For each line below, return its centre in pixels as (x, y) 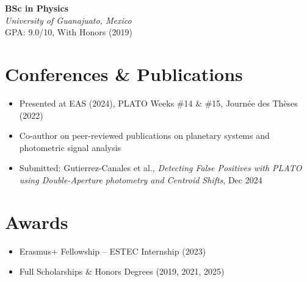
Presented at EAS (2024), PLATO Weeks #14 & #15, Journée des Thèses (158, 103)
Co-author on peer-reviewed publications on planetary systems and (144, 136)
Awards (37, 221)
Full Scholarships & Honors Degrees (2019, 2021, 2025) (122, 271)
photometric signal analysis (70, 147)
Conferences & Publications (124, 73)
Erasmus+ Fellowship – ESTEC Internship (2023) (113, 251)
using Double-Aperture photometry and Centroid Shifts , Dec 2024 (141, 179)
